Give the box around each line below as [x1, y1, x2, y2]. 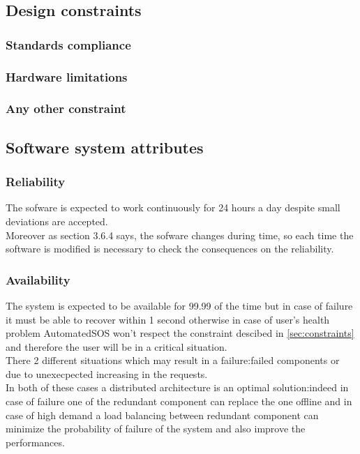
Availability [6, 271, 70, 288]
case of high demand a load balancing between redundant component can [6, 407, 319, 422]
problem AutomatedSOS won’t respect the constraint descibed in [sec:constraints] [6, 326, 354, 340]
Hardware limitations [6, 68, 128, 85]
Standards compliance [6, 36, 131, 53]
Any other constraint [6, 100, 126, 117]
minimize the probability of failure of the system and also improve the [6, 421, 306, 436]
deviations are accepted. [6, 213, 108, 228]
